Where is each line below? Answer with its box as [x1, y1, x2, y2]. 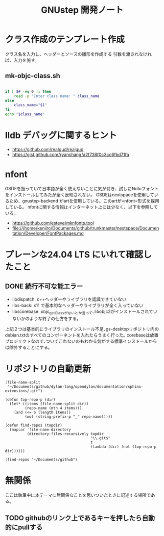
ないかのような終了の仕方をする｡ [12, 315, 79, 321]
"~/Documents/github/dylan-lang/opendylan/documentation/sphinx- [7, 384, 143, 389]
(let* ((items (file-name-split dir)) [9, 401, 89, 406]
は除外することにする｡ [5, 344, 50, 350]
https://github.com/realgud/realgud [12, 146, 84, 152]
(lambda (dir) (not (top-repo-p [90, 444, 157, 449]
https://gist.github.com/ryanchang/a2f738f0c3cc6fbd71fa [12, 152, 129, 157]
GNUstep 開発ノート [41, 4, 124, 16]
